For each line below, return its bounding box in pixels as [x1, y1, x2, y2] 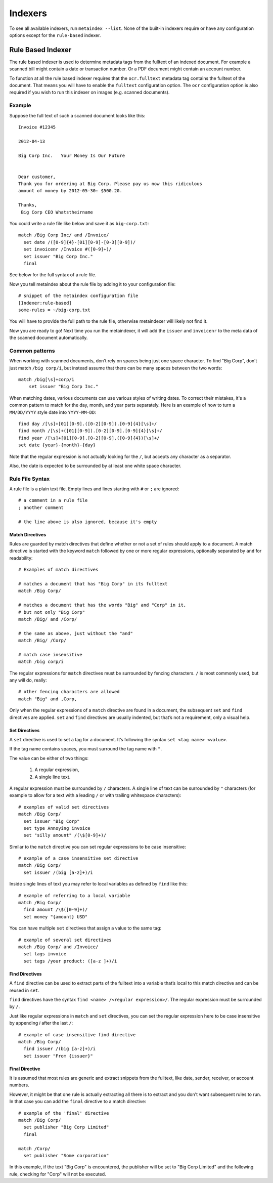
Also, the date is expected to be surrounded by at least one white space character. [9, 462, 181, 469]
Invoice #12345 [18, 124, 56, 130]
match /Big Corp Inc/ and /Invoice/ [18, 232, 109, 238]
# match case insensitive [18, 652, 83, 657]
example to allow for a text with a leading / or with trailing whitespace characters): [9, 792, 181, 798]
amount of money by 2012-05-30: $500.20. [18, 188, 122, 194]
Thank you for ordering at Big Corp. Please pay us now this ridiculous [18, 181, 202, 187]
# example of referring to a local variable [18, 893, 131, 898]
